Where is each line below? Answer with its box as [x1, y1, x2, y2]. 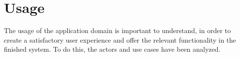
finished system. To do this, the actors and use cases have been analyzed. [4, 44, 221, 54]
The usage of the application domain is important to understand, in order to [4, 25, 231, 35]
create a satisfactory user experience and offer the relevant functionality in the [4, 34, 236, 45]
